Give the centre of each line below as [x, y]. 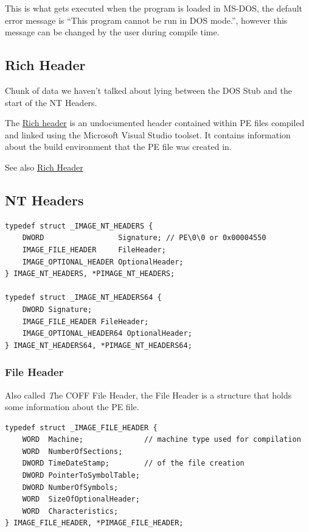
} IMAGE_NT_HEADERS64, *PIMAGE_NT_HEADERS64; [99, 345]
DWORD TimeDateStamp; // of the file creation [133, 463]
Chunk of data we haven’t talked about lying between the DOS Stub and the [148, 90]
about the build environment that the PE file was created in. [118, 147]
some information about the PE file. [72, 407]
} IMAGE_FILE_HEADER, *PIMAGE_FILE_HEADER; [94, 523]
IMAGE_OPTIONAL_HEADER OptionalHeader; [103, 262]
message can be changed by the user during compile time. [112, 32]
